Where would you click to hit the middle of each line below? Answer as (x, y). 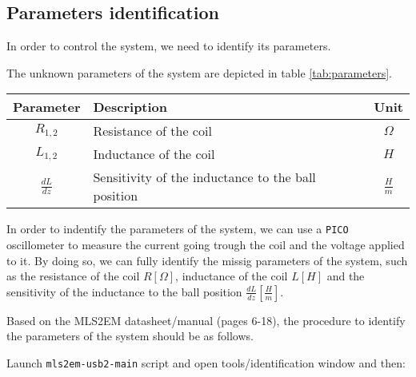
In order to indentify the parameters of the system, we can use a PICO (178, 229)
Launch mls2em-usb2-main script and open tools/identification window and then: (206, 363)
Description (130, 107)
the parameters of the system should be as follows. (130, 336)
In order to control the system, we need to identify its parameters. (169, 46)
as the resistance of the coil (73, 276)
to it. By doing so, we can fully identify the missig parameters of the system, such (207, 260)
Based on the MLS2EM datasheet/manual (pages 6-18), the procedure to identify (206, 320)
